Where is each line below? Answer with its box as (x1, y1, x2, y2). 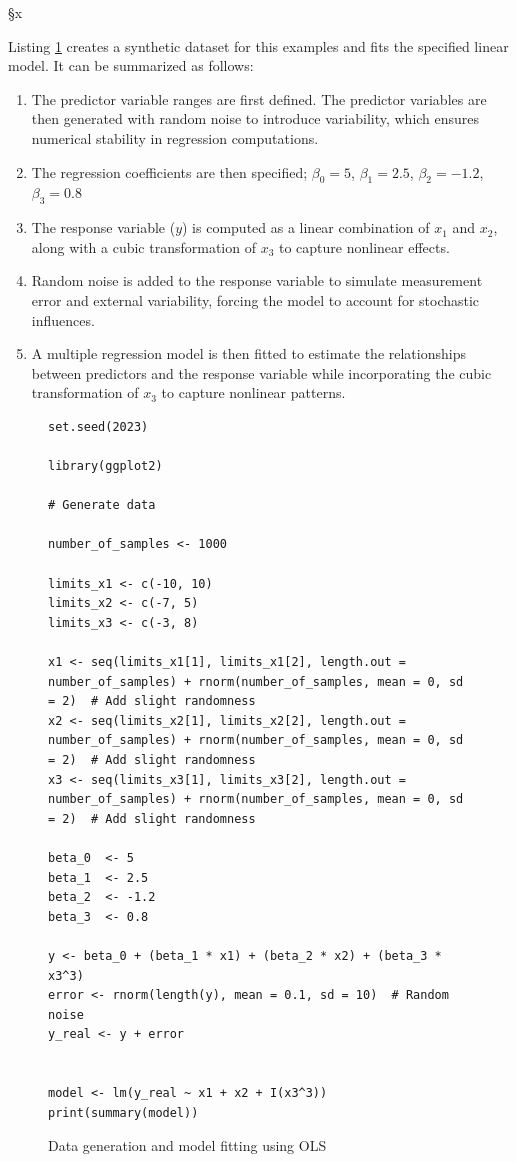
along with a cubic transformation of (31, 236, 256, 257)
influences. (31, 309, 95, 330)
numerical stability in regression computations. (31, 127, 319, 148)
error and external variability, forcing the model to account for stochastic (31, 289, 480, 310)
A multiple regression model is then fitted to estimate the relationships (31, 343, 466, 364)
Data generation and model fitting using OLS (48, 1135, 327, 1156)
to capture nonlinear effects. (279, 236, 450, 257)
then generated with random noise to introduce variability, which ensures (31, 108, 480, 129)
